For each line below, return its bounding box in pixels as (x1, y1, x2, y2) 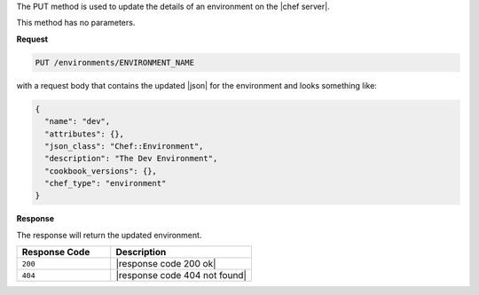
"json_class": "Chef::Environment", (44, 141, 204, 151)
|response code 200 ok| (115, 258, 216, 270)
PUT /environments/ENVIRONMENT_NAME (35, 58, 195, 67)
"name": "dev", (44, 116, 111, 127)
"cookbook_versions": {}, (44, 166, 157, 176)
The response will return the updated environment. (16, 229, 202, 240)
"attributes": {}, (44, 128, 124, 139)
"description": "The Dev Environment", (44, 153, 218, 164)
